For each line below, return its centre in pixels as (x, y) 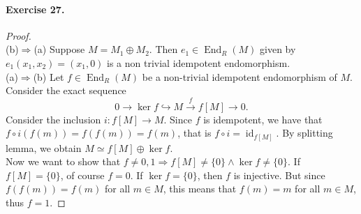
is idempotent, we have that (263, 119)
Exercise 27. (35, 9)
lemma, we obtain (44, 147)
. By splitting (304, 133)
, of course (82, 175)
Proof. (19, 35)
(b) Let (49, 76)
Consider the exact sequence (66, 90)
